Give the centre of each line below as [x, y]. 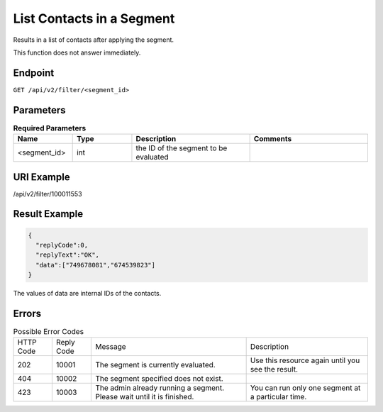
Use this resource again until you [305, 360]
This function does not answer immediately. [77, 52]
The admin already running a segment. [160, 388]
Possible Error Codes [49, 332]
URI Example [41, 177]
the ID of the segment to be [182, 148]
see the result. [274, 369]
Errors [27, 313]
